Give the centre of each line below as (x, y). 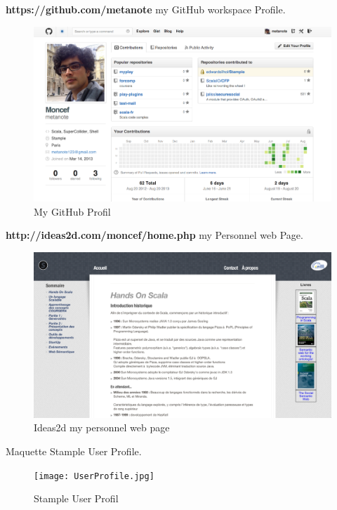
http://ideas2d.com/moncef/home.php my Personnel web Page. (154, 235)
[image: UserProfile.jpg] (94, 476)
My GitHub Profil (72, 211)
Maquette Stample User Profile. (74, 451)
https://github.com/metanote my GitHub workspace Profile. (146, 9)
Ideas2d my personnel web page (102, 427)
